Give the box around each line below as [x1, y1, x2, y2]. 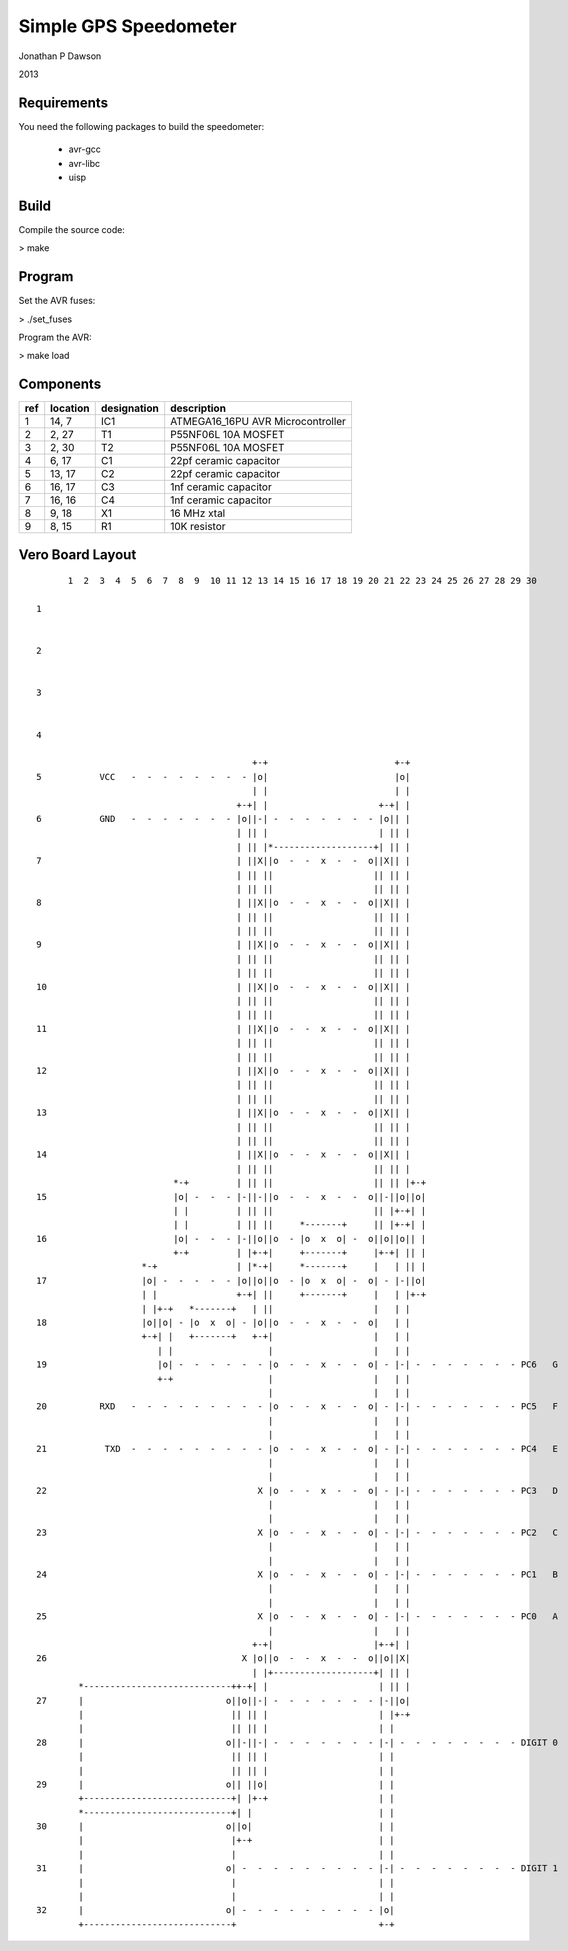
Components [18, 376, 102, 393]
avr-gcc [68, 143, 102, 155]
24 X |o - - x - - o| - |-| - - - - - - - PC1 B [36, 1569, 559, 1580]
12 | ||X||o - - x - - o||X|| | [36, 1065, 411, 1076]
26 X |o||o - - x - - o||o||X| [36, 1653, 411, 1664]
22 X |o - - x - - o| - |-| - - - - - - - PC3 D [36, 1485, 559, 1496]
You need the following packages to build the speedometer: [18, 120, 265, 132]
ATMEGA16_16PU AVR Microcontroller [170, 415, 347, 429]
